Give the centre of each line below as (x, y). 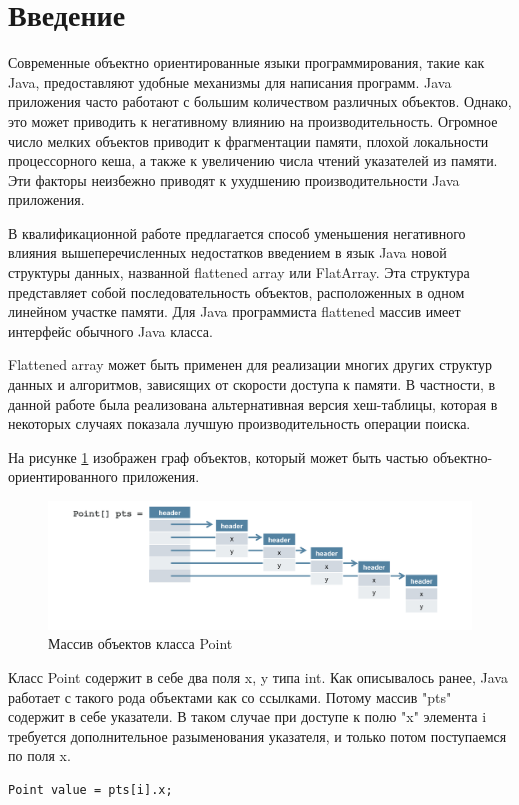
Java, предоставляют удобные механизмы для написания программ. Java (230, 81)
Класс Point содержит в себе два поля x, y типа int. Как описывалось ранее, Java (258, 676)
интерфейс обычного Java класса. (110, 330)
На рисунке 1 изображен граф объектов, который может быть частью (218, 456)
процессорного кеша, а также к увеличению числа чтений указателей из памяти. (253, 160)
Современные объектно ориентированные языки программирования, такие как (246, 62)
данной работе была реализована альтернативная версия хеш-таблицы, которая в (253, 403)
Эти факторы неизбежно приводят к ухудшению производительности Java (234, 179)
